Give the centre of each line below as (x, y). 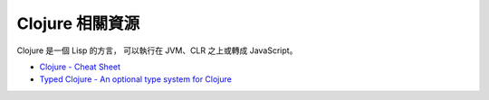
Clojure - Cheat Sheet (80, 67)
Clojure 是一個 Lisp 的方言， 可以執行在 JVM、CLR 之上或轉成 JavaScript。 (157, 50)
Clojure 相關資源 (78, 23)
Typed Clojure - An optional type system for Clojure (136, 79)
